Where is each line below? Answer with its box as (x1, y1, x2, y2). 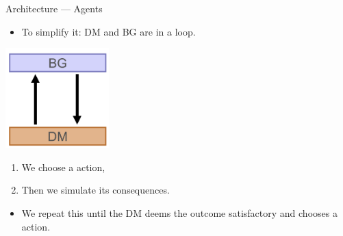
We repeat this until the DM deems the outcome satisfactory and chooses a (21, 205, 338, 220)
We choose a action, (21, 159, 105, 174)
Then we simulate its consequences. (21, 183, 170, 197)
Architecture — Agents (5, 1, 103, 15)
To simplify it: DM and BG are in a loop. (21, 24, 196, 38)
